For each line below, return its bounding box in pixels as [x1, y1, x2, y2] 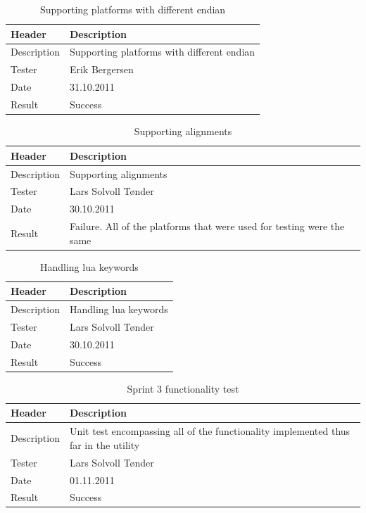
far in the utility [69, 437, 140, 452]
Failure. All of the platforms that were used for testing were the [69, 219, 345, 234]
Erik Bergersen [69, 62, 134, 77]
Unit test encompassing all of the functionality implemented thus [69, 424, 351, 438]
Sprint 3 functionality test [127, 381, 239, 395]
